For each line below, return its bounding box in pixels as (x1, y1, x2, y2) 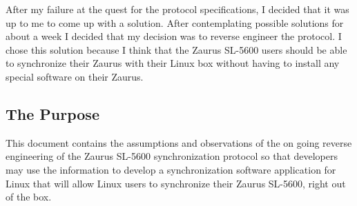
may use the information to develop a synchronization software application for (6, 162, 336, 176)
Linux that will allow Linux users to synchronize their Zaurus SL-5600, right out (6, 176, 346, 190)
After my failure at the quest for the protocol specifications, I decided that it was (6, 2, 349, 16)
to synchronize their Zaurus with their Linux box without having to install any (6, 56, 340, 70)
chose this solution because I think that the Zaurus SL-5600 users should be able (6, 42, 347, 56)
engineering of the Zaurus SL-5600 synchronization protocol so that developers (6, 149, 338, 163)
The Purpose (6, 103, 99, 124)
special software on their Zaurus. (6, 69, 144, 83)
